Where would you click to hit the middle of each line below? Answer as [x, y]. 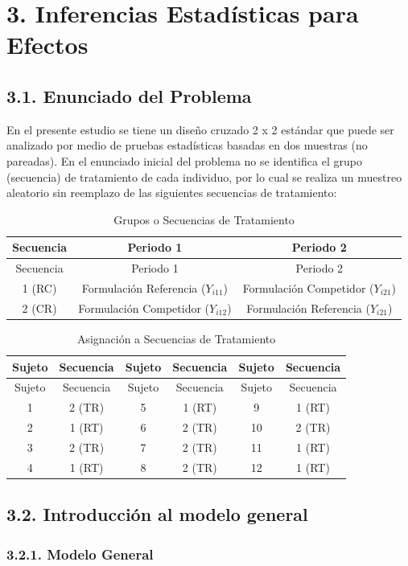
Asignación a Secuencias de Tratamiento [176, 338]
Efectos [47, 45]
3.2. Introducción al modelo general [157, 514]
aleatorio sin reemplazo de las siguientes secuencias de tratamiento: [172, 193]
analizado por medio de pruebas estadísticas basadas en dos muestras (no [187, 145]
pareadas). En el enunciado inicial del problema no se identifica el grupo [184, 160]
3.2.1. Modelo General [80, 554]
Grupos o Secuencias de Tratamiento [204, 219]
